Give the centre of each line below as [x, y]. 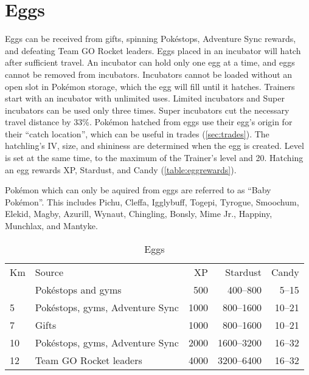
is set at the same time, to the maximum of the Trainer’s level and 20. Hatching [154, 158]
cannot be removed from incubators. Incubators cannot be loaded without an [149, 74]
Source [49, 272]
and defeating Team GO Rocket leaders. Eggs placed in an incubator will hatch [153, 50]
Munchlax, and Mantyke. [51, 226]
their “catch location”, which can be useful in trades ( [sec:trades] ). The [137, 133]
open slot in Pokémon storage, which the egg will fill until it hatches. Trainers [150, 86]
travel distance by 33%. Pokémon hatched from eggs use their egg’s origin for [149, 122]
